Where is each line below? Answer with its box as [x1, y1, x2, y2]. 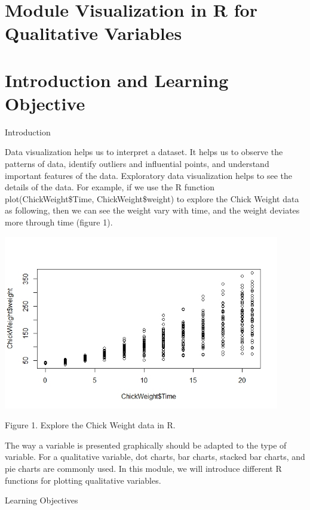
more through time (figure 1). [5, 216, 113, 228]
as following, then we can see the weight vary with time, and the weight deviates [5, 204, 300, 217]
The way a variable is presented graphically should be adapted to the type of [5, 438, 287, 451]
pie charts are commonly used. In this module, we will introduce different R [5, 462, 282, 474]
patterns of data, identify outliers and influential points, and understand [5, 157, 269, 170]
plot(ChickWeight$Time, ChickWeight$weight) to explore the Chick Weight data [5, 192, 299, 205]
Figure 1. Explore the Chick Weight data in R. [5, 419, 176, 431]
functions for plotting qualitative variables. [5, 474, 161, 486]
